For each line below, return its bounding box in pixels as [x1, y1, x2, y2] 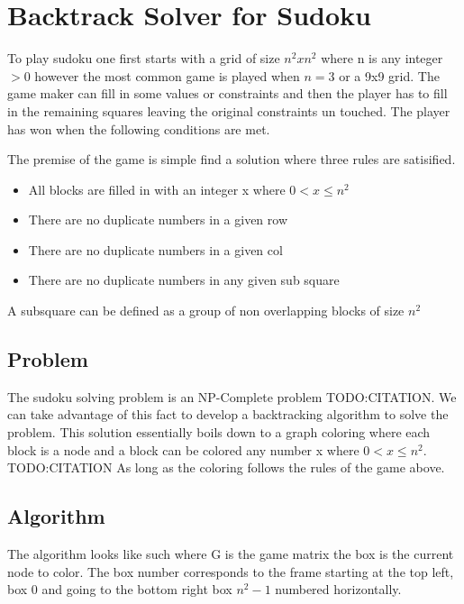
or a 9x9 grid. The [339, 66, 440, 85]
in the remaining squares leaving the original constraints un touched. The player [7, 101, 450, 120]
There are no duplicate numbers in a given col [28, 240, 283, 259]
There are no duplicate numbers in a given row [28, 210, 288, 229]
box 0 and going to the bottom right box [7, 580, 232, 599]
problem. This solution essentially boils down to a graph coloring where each [7, 423, 431, 442]
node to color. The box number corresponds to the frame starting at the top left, [7, 562, 454, 581]
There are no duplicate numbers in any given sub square [28, 270, 340, 289]
